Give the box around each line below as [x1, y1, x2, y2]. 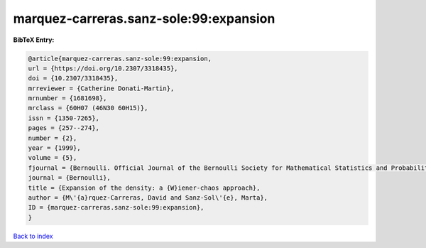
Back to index [13, 232, 53, 240]
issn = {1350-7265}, [28, 114, 99, 122]
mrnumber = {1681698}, [28, 95, 107, 102]
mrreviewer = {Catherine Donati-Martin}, [28, 84, 175, 92]
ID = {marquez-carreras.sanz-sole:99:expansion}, [28, 203, 204, 212]
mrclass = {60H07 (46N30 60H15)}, [28, 104, 148, 112]
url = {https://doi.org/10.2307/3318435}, [28, 64, 178, 72]
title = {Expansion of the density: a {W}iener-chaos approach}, [28, 183, 261, 192]
